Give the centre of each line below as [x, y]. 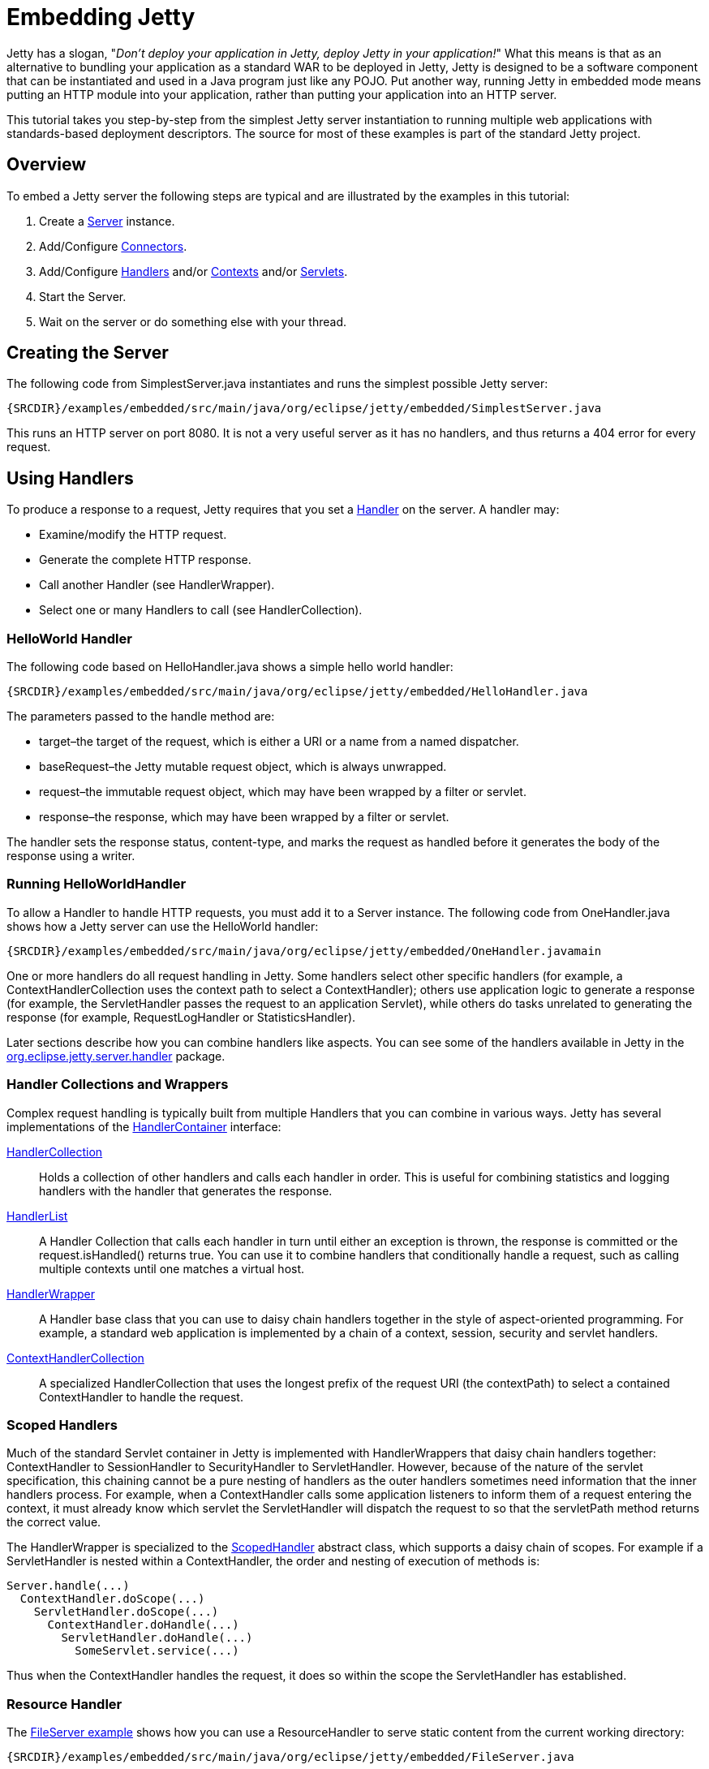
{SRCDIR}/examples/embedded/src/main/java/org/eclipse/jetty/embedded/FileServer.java [290, 1757]
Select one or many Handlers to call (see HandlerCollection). [201, 610]
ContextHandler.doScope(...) [112, 1599]
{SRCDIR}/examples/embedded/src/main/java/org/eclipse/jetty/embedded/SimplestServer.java [304, 409]
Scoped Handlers [62, 1425]
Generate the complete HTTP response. [145, 560]
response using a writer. [71, 856]
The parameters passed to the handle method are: [141, 717]
